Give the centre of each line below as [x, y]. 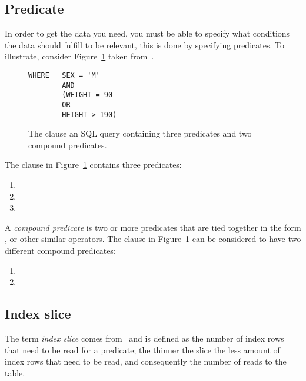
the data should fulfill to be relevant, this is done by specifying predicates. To [144, 44]
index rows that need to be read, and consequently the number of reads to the [146, 361]
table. [15, 372]
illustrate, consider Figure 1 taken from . [79, 56]
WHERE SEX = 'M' [64, 75]
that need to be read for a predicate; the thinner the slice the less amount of [142, 349]
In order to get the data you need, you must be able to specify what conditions [147, 33]
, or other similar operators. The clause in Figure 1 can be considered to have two [153, 239]
